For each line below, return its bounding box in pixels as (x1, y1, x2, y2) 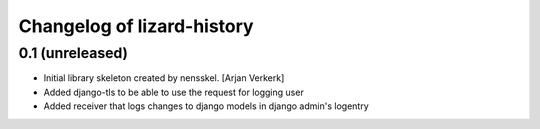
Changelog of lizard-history (18, 15, 254, 37)
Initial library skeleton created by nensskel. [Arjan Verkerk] (43, 72, 285, 84)
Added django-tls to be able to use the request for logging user (43, 86, 304, 98)
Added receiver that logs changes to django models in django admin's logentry (43, 100, 369, 112)
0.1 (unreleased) (18, 44, 129, 62)
